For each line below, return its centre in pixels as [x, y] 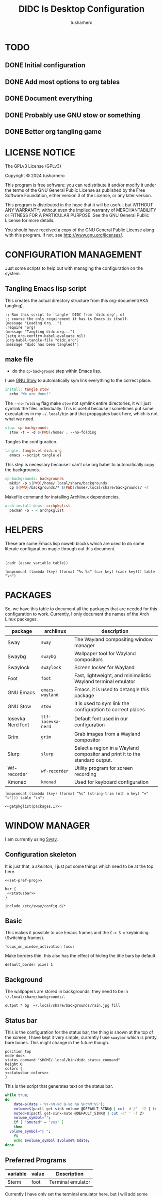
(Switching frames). [25, 938]
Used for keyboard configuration [112, 782]
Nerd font [18, 724]
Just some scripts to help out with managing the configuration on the [74, 268]
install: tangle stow [27, 389]
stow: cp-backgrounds [27, 428]
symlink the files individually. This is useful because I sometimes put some [79, 409]
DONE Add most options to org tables [63, 82]
